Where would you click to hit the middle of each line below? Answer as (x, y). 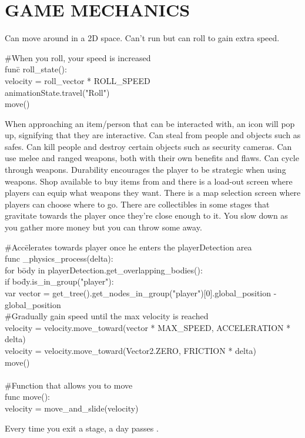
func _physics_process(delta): (59, 258)
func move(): (27, 397)
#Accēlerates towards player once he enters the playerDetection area (128, 247)
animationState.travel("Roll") (57, 92)
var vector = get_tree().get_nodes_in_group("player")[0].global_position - (141, 293)
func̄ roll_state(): (36, 69)
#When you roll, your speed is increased (78, 57)
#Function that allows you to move (69, 385)
